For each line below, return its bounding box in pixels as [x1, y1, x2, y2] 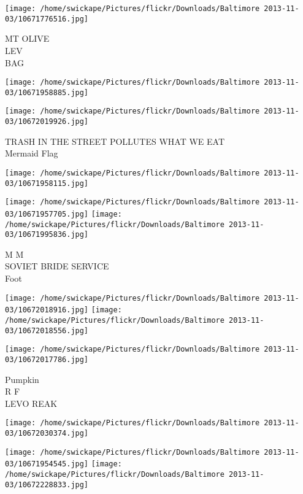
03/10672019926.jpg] [5, 117, 89, 126]
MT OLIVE [5, 32, 50, 45]
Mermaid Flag [5, 147, 58, 160]
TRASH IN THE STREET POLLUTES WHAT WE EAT [5, 134, 224, 147]
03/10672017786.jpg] [5, 355, 89, 364]
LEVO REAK [5, 396, 58, 409]
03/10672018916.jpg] [5, 306, 89, 315]
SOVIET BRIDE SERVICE [5, 260, 109, 272]
